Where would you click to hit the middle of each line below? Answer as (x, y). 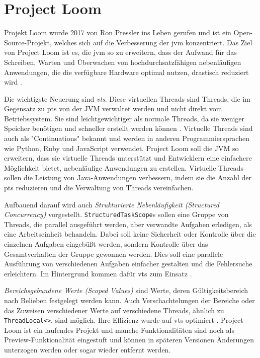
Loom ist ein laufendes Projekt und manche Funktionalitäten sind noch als (119, 330)
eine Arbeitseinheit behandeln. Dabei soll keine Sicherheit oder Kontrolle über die (130, 234)
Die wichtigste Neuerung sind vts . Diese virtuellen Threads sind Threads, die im (127, 98)
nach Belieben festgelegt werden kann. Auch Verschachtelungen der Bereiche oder (129, 300)
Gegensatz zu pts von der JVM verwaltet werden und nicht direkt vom (113, 109)
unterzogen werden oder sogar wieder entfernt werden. (88, 350)
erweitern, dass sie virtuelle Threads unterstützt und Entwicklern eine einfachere (128, 158)
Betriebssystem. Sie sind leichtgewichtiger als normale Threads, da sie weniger (124, 118)
